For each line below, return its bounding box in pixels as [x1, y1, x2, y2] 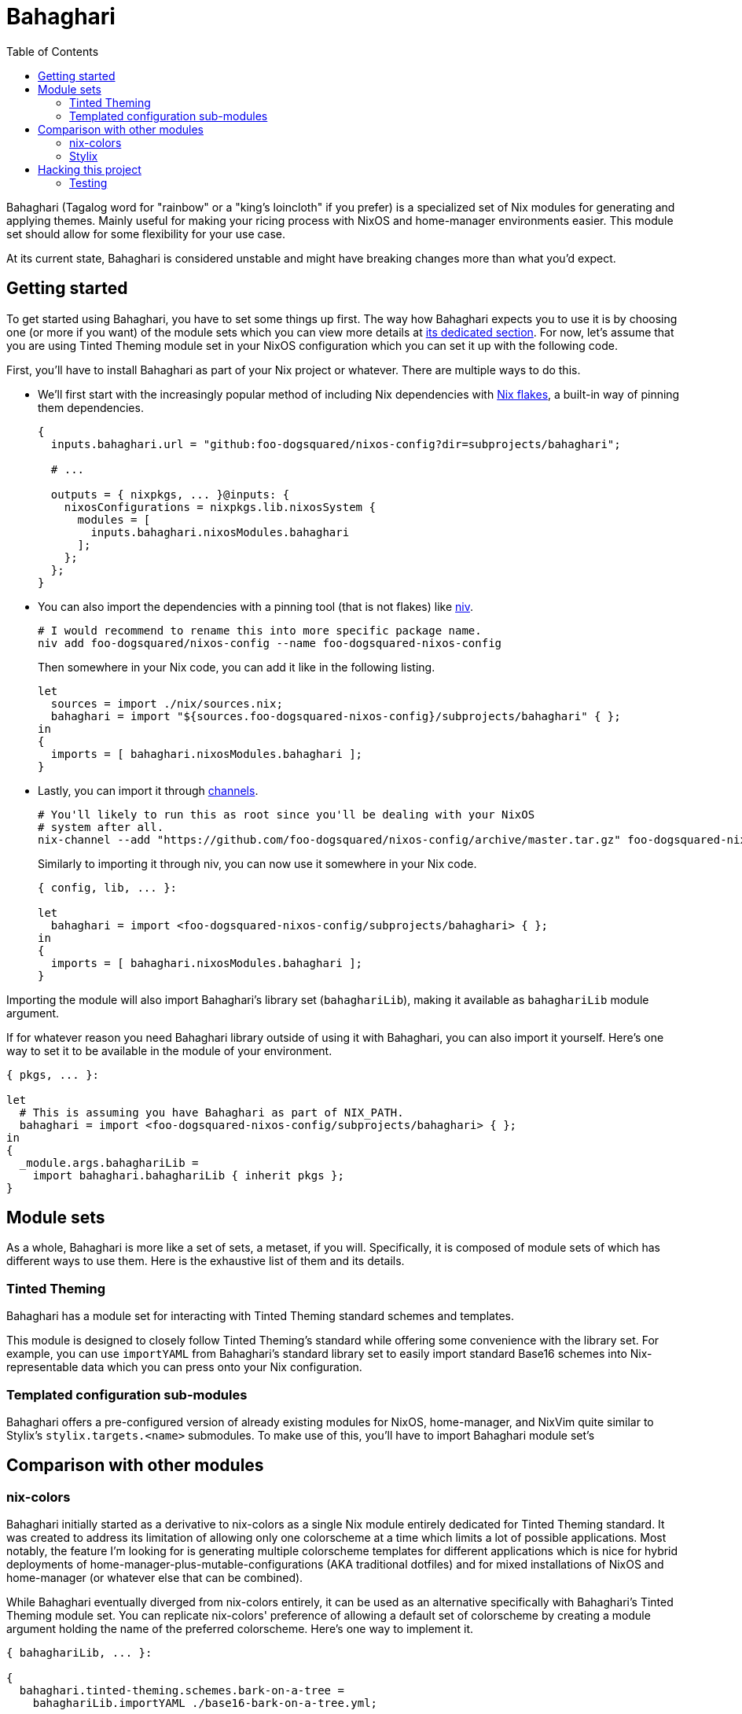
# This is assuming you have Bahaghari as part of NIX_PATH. [19, 1105, 404, 1119]
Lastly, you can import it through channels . [38, 783, 259, 797]
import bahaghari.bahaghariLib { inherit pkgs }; [32, 1168, 344, 1182]
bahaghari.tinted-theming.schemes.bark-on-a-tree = [19, 1684, 344, 1697]
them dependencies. [38, 400, 144, 414]
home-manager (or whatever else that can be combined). [6, 1571, 303, 1585]
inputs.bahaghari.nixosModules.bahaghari [90, 525, 350, 539]
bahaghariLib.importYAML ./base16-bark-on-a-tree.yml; [32, 1697, 378, 1710]
